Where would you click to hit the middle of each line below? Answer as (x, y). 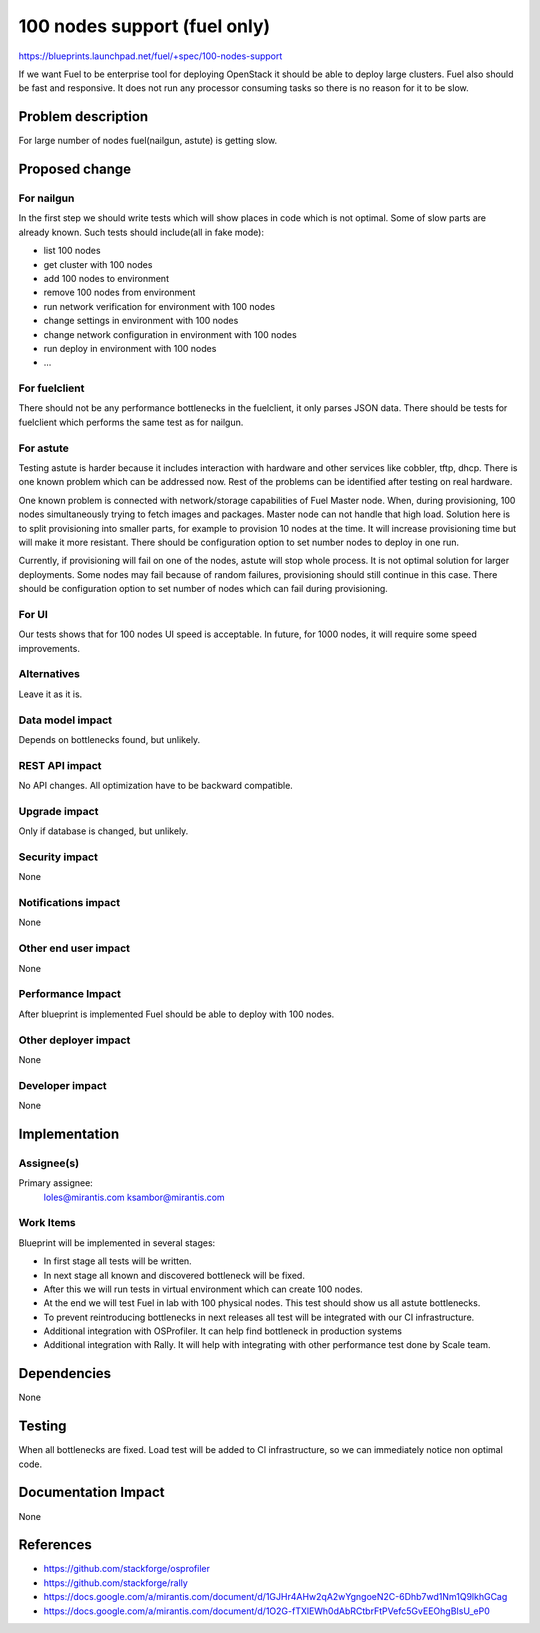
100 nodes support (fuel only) (144, 26)
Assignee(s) (49, 1163)
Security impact (58, 857)
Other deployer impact (74, 1040)
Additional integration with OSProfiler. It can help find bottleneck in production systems (222, 1331)
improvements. (49, 648)
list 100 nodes (72, 251)
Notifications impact (69, 903)
